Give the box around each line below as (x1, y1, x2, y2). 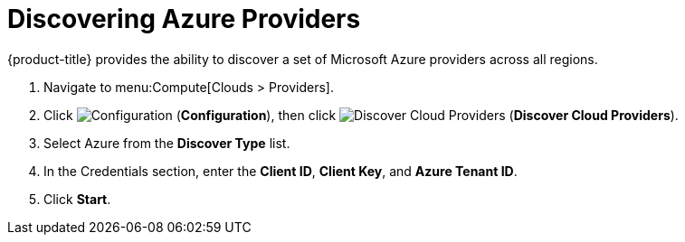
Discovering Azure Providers (7, 4, 361, 34)
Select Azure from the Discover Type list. (43, 135, 290, 151)
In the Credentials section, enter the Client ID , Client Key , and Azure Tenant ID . (43, 163, 518, 179)
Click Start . (43, 191, 111, 207)
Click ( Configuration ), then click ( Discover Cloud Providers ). (43, 107, 679, 123)
